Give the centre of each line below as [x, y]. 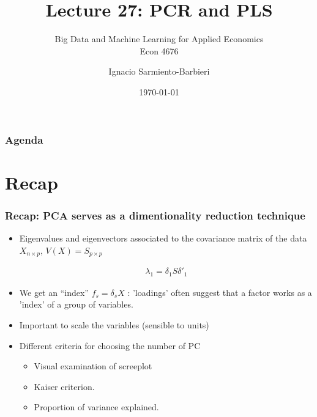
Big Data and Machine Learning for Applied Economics [159, 39]
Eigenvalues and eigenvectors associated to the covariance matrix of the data [163, 238]
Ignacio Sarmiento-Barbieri [159, 71]
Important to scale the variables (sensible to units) [114, 325]
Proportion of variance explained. [96, 407]
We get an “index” [54, 292]
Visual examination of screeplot [93, 366]
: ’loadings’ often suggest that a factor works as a [220, 292]
